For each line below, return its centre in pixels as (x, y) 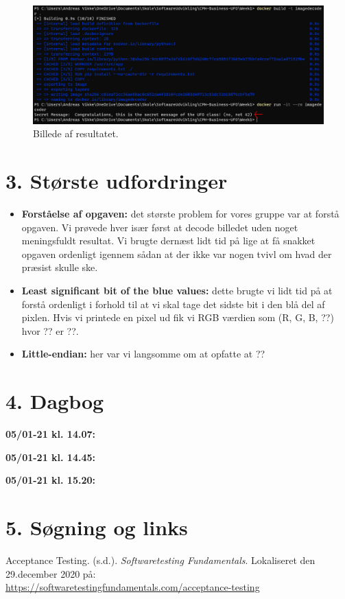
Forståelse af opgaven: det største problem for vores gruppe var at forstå (180, 213)
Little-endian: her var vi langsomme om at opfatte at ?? (143, 354)
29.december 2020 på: (51, 573)
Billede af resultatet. (76, 133)
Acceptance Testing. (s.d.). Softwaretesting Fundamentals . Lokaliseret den (160, 560)
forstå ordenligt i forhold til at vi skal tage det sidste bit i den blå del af (173, 304)
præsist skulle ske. (60, 267)
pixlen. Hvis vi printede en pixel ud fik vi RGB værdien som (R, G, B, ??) (178, 317)
